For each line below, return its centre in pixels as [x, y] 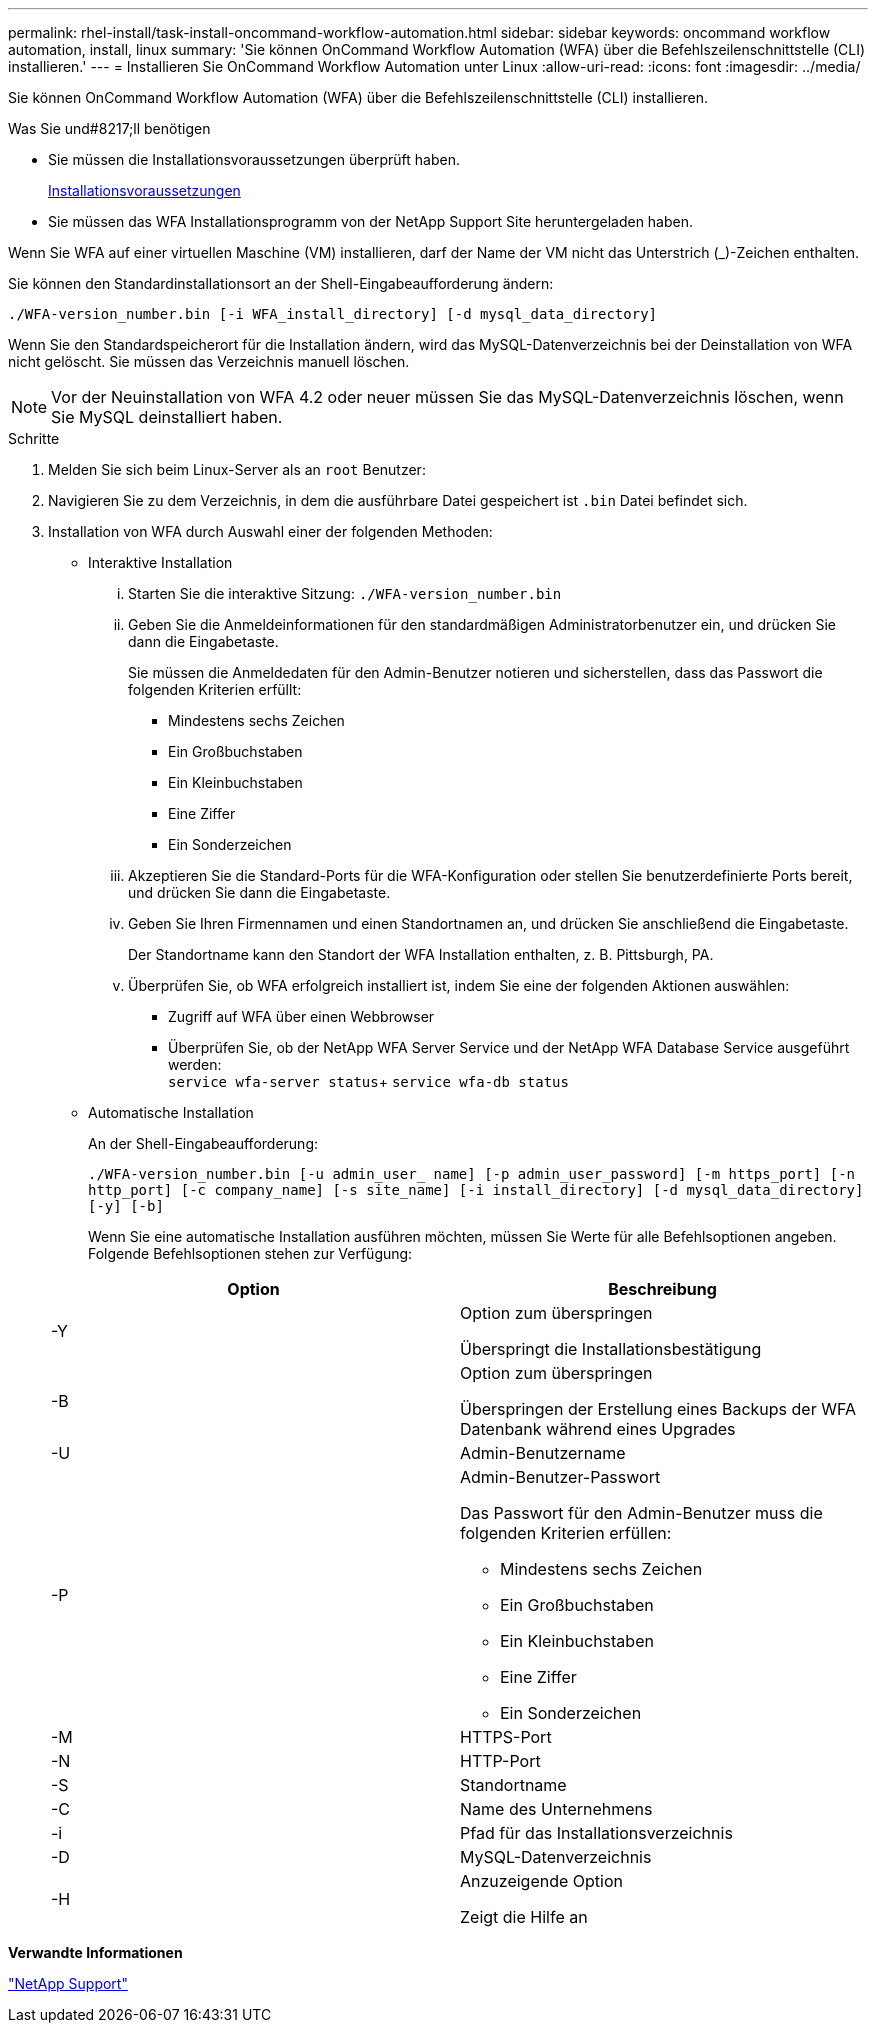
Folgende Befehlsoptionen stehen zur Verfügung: [250, 1253]
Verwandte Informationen [95, 1952]
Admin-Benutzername [543, 1453]
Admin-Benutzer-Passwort [560, 1477]
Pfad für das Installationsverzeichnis [596, 1833]
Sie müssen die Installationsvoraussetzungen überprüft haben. [254, 159]
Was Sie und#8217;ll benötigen [109, 128]
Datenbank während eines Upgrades [598, 1429]
